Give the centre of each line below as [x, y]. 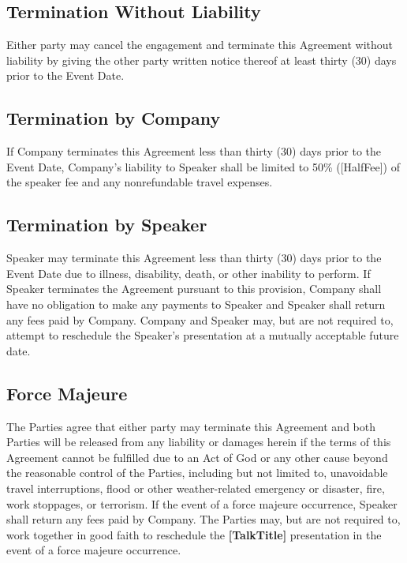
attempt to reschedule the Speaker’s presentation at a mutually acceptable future [203, 335]
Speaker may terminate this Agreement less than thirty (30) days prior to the [194, 258]
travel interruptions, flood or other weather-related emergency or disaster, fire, [196, 488]
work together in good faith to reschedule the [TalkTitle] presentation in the [194, 534]
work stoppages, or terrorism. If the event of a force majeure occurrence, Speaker [202, 503]
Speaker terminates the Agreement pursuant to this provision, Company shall [194, 289]
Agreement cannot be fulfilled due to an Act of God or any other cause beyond [197, 457]
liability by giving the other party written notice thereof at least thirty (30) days [202, 60]
